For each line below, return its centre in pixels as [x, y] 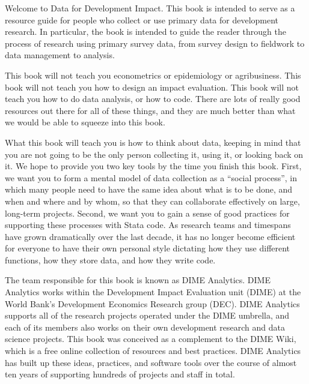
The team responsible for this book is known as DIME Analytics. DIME [138, 280]
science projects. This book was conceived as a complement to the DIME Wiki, [151, 339]
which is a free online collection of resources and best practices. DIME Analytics [153, 351]
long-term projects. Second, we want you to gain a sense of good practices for [147, 213]
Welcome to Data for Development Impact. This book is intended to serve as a [150, 8]
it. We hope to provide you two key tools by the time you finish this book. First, [153, 166]
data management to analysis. [60, 55]
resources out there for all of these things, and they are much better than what [150, 110]
